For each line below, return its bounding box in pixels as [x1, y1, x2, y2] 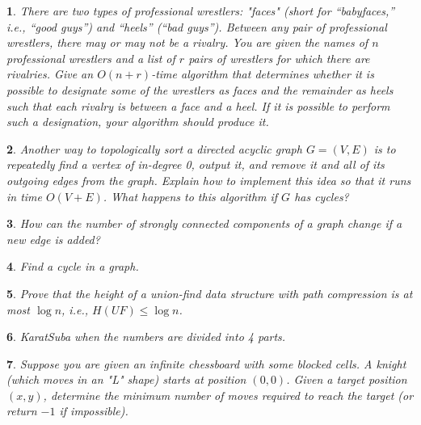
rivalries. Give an [6, 65, 94, 82]
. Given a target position [286, 371, 407, 388]
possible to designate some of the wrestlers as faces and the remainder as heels [6, 81, 394, 98]
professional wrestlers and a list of [6, 49, 175, 66]
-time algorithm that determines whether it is [151, 65, 374, 82]
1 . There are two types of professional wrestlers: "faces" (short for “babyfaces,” [6, 2, 395, 19]
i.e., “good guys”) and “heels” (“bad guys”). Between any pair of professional [6, 18, 387, 35]
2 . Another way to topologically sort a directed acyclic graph [6, 140, 302, 157]
